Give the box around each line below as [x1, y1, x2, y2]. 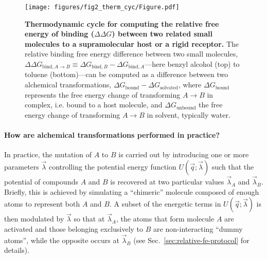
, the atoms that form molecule [116, 213, 215, 224]
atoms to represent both [4, 198, 80, 209]
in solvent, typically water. [147, 109, 230, 120]
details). [4, 245, 30, 255]
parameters [4, 161, 39, 172]
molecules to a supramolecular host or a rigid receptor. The [25, 38, 239, 49]
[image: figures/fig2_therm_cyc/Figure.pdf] [25, 4, 180, 11]
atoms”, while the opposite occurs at [4, 234, 119, 245]
